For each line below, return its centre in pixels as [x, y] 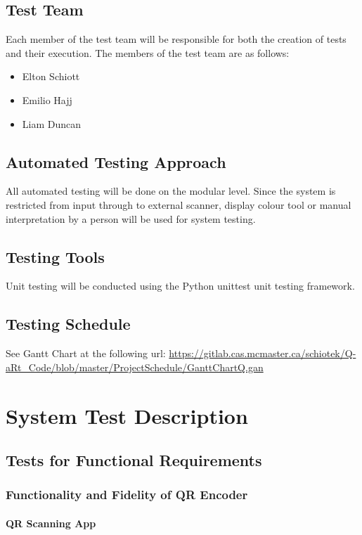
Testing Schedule [68, 324]
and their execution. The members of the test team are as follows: [148, 52]
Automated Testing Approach [116, 161]
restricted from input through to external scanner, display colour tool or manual [179, 204]
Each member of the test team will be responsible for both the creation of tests [176, 39]
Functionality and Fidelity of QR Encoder [127, 495]
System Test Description [127, 415]
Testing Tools [55, 256]
